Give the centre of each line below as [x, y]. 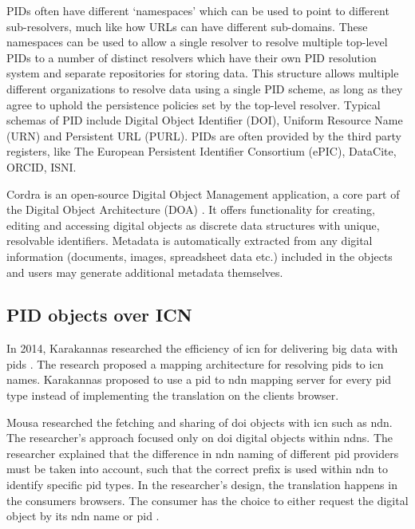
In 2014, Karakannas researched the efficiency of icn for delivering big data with [202, 348]
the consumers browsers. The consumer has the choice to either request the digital [207, 500]
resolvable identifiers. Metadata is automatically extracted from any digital [190, 241]
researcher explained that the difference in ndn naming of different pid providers [203, 453]
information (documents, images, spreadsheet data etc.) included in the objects [200, 256]
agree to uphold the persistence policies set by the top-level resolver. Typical [194, 104]
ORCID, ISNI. [41, 166]
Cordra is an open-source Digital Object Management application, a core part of [203, 193]
